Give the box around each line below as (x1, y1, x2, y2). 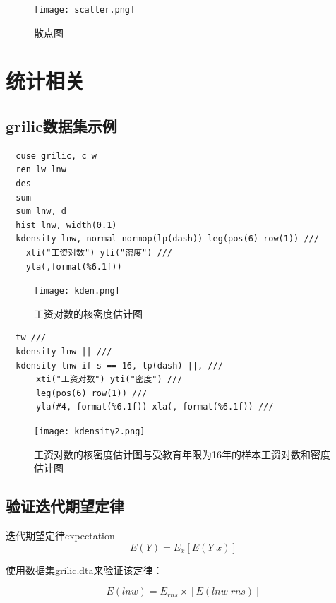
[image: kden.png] (34, 286, 120, 297)
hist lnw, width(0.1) (16, 220, 117, 230)
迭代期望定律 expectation (6, 528, 115, 543)
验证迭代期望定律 (6, 495, 124, 517)
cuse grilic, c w (16, 150, 97, 161)
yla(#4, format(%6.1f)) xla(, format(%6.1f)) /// (35, 402, 274, 412)
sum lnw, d (16, 206, 66, 217)
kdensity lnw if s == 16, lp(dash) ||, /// (16, 360, 223, 371)
